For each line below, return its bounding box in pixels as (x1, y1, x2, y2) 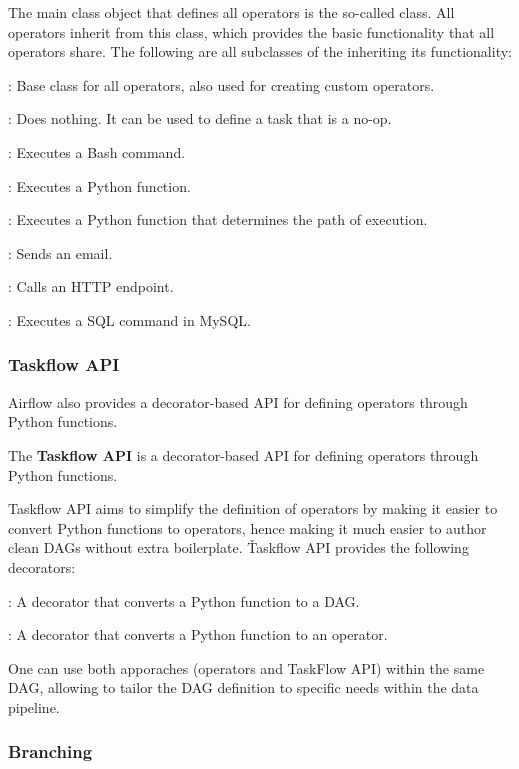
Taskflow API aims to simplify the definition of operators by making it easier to (8, 498, 498, 519)
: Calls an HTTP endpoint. (8, 276, 174, 297)
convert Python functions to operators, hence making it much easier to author (8, 517, 487, 538)
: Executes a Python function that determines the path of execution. (8, 209, 428, 230)
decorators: (8, 556, 76, 577)
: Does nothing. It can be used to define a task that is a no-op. (8, 108, 392, 129)
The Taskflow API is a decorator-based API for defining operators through (8, 444, 479, 465)
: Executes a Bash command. (8, 141, 186, 162)
